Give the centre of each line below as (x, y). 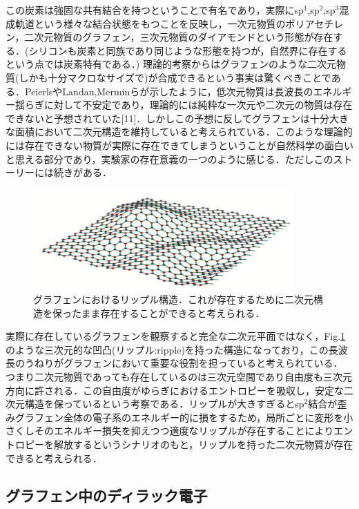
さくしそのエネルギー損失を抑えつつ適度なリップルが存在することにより (170, 431)
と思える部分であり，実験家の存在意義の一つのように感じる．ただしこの (169, 159)
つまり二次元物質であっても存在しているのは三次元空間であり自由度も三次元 (179, 377)
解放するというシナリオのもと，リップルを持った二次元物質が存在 (203, 444)
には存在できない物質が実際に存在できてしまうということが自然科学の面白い (179, 145)
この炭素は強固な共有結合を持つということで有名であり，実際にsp (155, 10)
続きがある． (83, 172)
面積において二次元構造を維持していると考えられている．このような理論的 (184, 132)
